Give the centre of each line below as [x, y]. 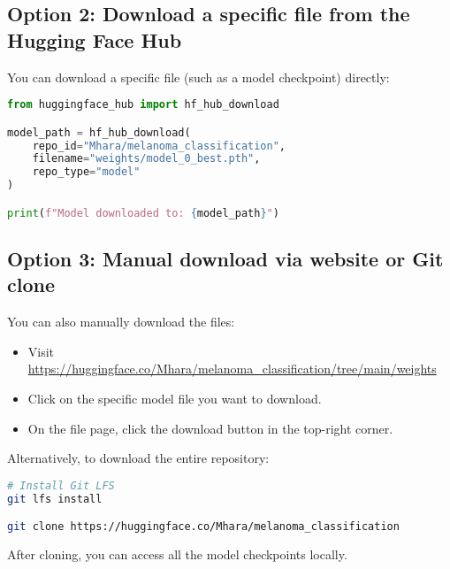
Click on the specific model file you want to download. [175, 398]
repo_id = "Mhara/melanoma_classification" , [159, 146]
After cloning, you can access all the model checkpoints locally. [177, 554]
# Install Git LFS [61, 485]
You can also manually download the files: [121, 322]
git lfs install [55, 499]
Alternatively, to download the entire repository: [138, 458]
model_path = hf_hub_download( [99, 132]
